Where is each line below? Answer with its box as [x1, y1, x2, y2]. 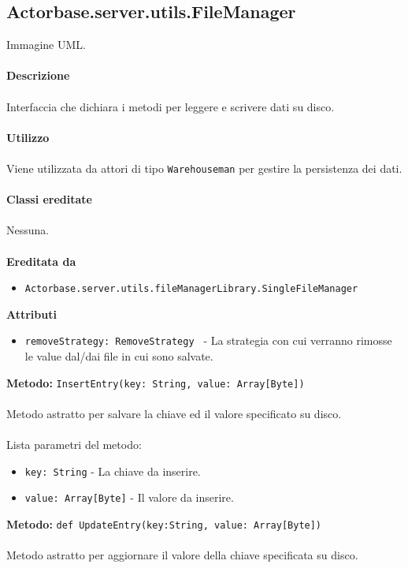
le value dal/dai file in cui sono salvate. [24, 348, 213, 364]
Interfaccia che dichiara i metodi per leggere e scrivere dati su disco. [6, 98, 335, 114]
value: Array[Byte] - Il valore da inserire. [24, 489, 234, 506]
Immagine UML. [6, 36, 86, 53]
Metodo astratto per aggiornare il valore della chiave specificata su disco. [6, 547, 358, 563]
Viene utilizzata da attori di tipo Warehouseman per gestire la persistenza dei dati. [6, 159, 402, 176]
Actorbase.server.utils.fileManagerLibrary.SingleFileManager [24, 283, 358, 295]
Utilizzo [6, 129, 50, 145]
